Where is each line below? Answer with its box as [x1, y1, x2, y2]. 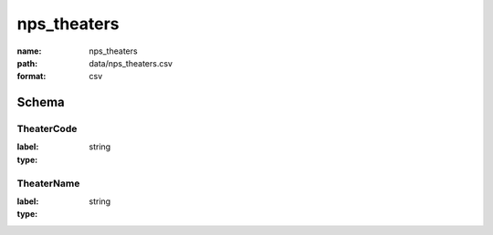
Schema [16, 95, 66, 110]
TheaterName [16, 177, 80, 189]
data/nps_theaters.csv [89, 57, 173, 68]
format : [16, 71, 47, 82]
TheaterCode [16, 123, 78, 136]
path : [16, 57, 38, 68]
